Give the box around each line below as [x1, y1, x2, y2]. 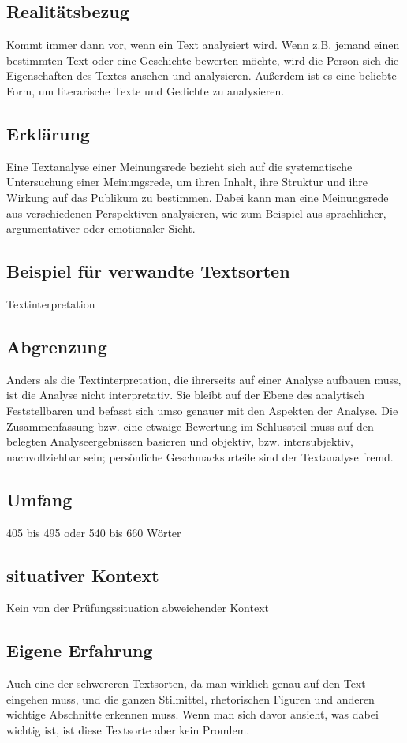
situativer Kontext [6, 562, 159, 587]
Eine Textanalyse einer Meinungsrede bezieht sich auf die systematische [6, 158, 353, 174]
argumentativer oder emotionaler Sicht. [6, 220, 196, 237]
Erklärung [6, 121, 90, 145]
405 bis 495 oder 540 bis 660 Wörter [6, 524, 181, 540]
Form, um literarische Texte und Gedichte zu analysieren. [6, 82, 285, 99]
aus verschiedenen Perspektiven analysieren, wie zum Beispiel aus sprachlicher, [6, 204, 386, 221]
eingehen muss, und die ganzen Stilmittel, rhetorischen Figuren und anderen [6, 690, 375, 707]
